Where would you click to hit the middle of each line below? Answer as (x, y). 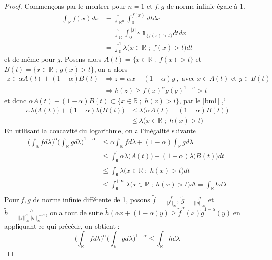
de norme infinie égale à (202, 6)
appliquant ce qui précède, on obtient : (62, 226)
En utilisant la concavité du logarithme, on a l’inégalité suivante (100, 130)
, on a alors (111, 69)
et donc (16, 101)
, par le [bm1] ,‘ (202, 101)
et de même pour (30, 59)
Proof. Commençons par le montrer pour (65, 6)
